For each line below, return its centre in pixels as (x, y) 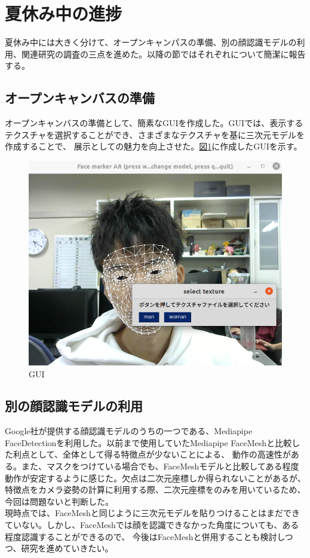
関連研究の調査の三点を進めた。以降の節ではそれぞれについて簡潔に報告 (163, 54)
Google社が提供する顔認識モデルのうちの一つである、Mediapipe (129, 431)
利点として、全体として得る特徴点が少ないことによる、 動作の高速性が (152, 454)
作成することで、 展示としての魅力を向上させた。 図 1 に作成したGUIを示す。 (154, 146)
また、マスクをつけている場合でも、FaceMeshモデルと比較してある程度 (160, 466)
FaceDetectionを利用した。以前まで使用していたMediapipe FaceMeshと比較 (148, 442)
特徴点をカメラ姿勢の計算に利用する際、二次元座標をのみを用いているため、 (155, 490)
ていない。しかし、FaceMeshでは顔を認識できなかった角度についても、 (144, 525)
